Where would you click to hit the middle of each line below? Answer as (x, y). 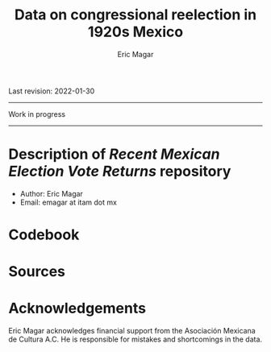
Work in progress (37, 114)
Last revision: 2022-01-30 (52, 91)
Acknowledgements (77, 309)
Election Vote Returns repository (120, 172)
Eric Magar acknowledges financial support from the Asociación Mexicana (132, 331)
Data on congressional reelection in (135, 15)
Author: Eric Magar (51, 193)
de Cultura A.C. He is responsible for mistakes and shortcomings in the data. (135, 339)
